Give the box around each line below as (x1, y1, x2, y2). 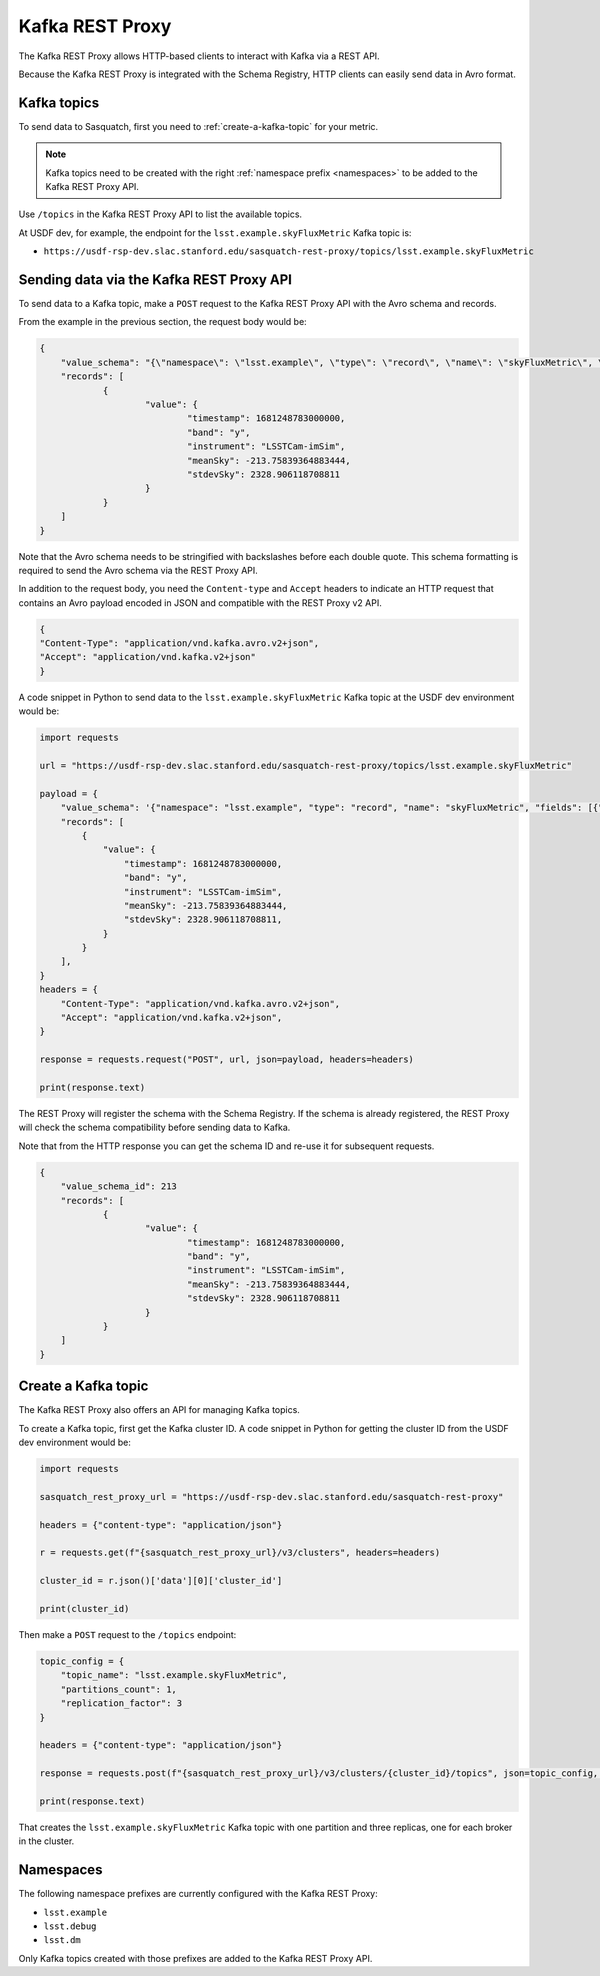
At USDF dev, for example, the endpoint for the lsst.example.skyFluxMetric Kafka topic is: (18, 226, 412, 239)
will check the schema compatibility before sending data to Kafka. (18, 1121, 291, 1134)
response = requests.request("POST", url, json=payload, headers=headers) (39, 1054, 415, 1065)
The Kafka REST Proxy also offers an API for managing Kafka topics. (18, 1404, 300, 1416)
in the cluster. (18, 1835, 75, 1847)
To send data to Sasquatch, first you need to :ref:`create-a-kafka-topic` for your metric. (18, 120, 379, 132)
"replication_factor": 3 (60, 1698, 183, 1709)
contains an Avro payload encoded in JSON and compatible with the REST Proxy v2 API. (18, 596, 382, 609)
